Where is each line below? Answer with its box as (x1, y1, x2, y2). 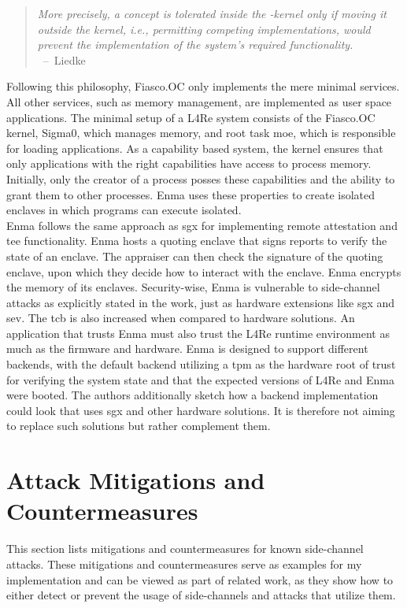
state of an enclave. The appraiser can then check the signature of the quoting (6, 247, 383, 264)
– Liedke (43, 51, 86, 68)
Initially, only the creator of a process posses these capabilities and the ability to (6, 170, 395, 187)
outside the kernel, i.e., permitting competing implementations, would (37, 20, 371, 37)
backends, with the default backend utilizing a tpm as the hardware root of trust (6, 356, 396, 373)
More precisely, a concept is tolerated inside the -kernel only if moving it (37, 6, 387, 21)
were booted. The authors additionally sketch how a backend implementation (6, 387, 379, 403)
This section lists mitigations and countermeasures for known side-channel (6, 540, 364, 557)
